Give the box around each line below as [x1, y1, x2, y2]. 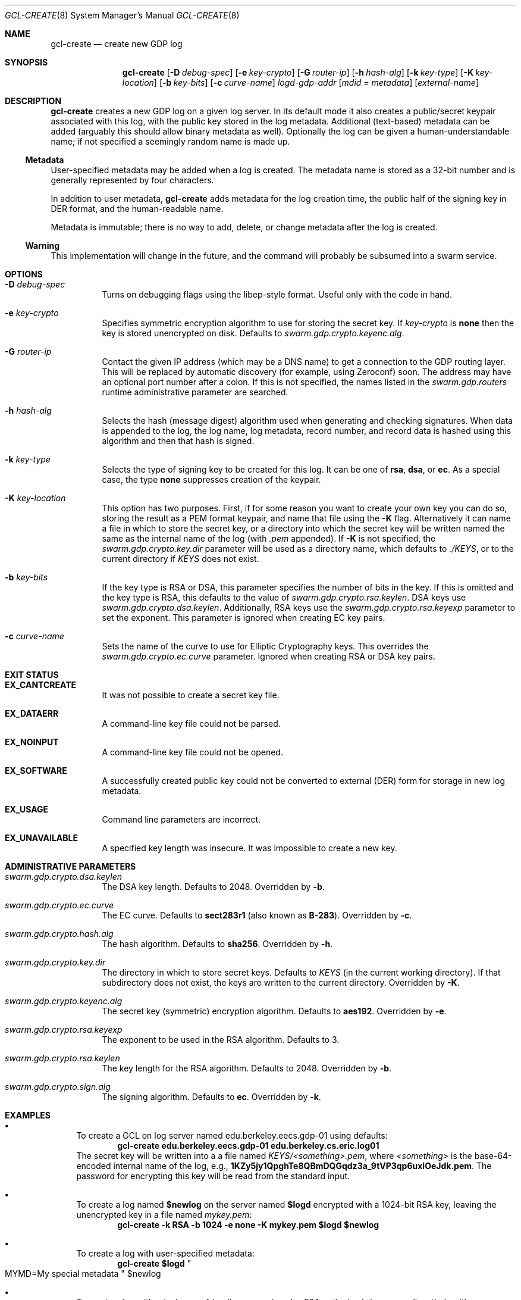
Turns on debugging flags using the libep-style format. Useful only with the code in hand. [102, 289, 452, 299]
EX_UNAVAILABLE [5, 833, 78, 843]
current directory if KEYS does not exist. [102, 554, 259, 564]
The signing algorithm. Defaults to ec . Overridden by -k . [102, 1092, 321, 1102]
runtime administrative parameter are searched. [102, 387, 288, 397]
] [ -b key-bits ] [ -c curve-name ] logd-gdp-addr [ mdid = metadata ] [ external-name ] [153, 77, 479, 87]
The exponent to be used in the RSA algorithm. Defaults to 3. [102, 1035, 340, 1045]
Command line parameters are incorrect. [102, 814, 261, 824]
